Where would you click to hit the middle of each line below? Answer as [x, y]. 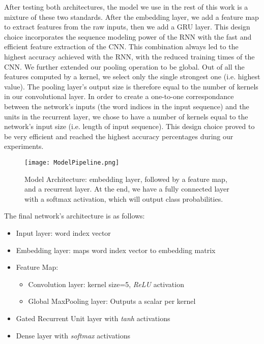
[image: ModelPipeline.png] [72, 162]
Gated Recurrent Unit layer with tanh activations [93, 318]
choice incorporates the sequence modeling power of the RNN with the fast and [128, 36]
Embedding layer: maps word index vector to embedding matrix [116, 250]
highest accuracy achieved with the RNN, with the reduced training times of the [129, 56]
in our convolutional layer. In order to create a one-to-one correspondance [119, 96]
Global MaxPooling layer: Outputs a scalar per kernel [112, 301]
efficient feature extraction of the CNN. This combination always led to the [121, 46]
